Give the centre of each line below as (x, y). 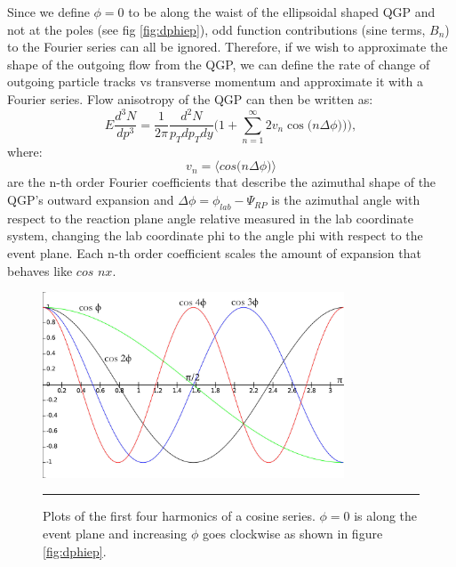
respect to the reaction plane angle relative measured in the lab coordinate (210, 218)
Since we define (48, 12)
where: (25, 151)
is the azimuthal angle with (346, 200)
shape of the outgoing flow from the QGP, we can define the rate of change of (219, 64)
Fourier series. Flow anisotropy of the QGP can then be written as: (190, 98)
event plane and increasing (115, 534)
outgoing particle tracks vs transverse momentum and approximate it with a (215, 81)
